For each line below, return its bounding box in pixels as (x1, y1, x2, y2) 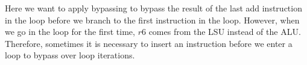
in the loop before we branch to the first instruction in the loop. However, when (5, 13, 300, 26)
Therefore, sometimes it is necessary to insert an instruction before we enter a (5, 37, 293, 49)
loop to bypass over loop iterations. (5, 49, 135, 61)
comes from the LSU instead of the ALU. (148, 25, 301, 38)
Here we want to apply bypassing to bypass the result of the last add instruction (5, 2, 302, 14)
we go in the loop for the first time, (5, 25, 135, 38)
